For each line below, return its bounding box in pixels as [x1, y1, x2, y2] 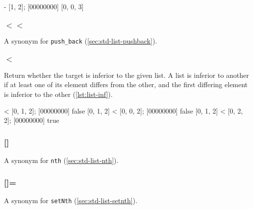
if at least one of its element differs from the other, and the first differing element [4, 79, 248, 90]
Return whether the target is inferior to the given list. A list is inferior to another [4, 70, 249, 80]
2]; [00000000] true [4, 115, 59, 125]
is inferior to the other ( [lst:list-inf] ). [4, 89, 113, 99]
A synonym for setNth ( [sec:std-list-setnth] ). [4, 195, 138, 205]
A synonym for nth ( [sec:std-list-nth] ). [4, 155, 119, 165]
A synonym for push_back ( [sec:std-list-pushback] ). [4, 35, 157, 46]
